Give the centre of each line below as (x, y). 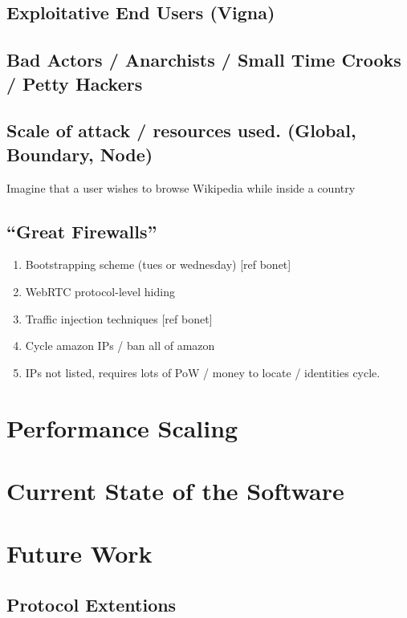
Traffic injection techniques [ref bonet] (119, 318)
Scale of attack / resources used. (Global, (181, 130)
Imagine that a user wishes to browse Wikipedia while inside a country (181, 187)
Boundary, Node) (80, 154)
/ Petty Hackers (75, 83)
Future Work (79, 553)
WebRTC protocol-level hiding (100, 291)
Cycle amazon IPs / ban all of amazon (120, 346)
